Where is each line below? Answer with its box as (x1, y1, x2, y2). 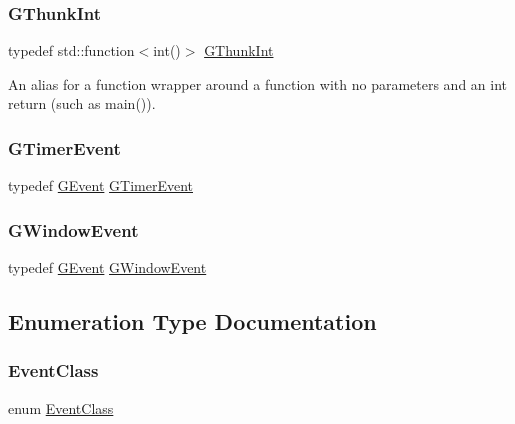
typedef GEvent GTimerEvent (8, 175, 193, 196)
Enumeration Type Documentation (8, 306, 377, 337)
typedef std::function (8, 40, 135, 61)
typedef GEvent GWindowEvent (8, 257, 207, 278)
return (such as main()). (8, 93, 156, 114)
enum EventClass (8, 397, 114, 418)
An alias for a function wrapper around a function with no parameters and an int (8, 73, 508, 94)
